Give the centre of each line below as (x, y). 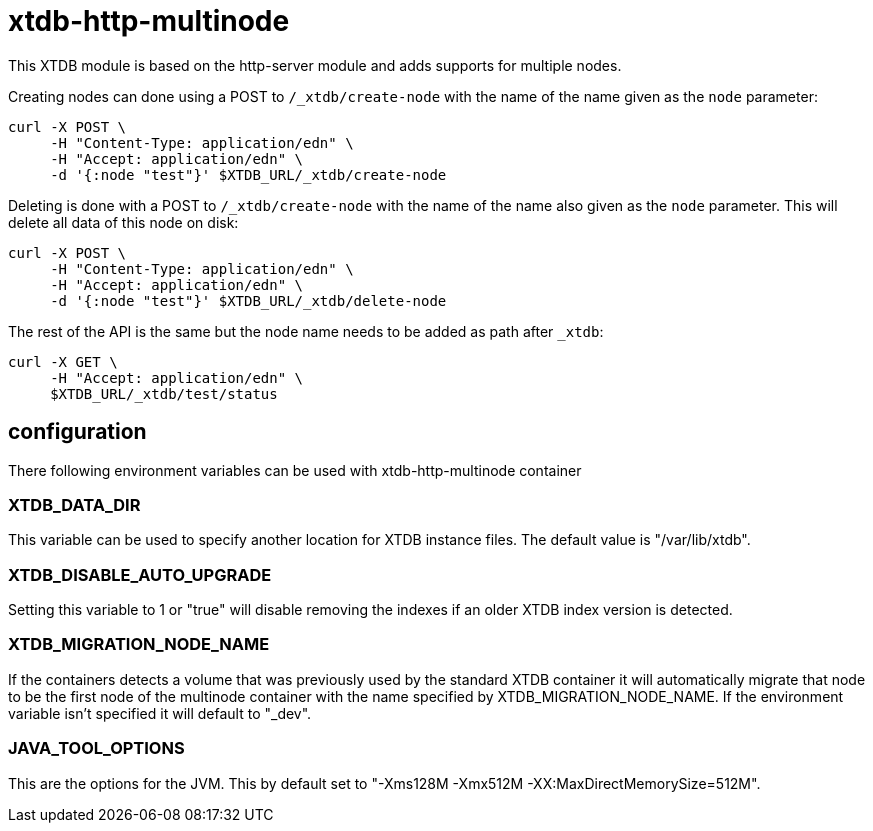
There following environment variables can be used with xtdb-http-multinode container (295, 470)
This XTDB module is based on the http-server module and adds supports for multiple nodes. (315, 65)
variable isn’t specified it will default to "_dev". (160, 713)
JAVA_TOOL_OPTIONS (96, 748)
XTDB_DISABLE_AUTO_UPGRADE (140, 574)
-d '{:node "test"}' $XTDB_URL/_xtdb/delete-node (248, 300)
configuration (77, 432)
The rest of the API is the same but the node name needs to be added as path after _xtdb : (306, 331)
